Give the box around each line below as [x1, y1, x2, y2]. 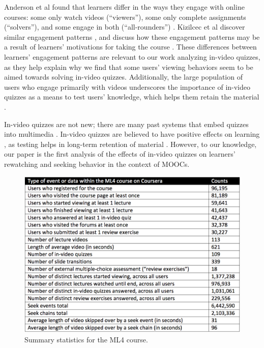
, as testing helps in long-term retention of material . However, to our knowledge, [4, 138, 257, 149]
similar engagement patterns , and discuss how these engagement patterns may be [4, 31, 260, 42]
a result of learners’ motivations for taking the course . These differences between [4, 41, 257, 52]
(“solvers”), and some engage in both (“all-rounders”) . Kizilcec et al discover [4, 21, 245, 32]
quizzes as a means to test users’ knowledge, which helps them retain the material [4, 91, 259, 102]
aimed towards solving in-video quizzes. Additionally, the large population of [4, 71, 243, 82]
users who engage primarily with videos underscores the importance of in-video [4, 81, 251, 92]
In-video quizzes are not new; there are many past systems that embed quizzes [4, 118, 249, 129]
